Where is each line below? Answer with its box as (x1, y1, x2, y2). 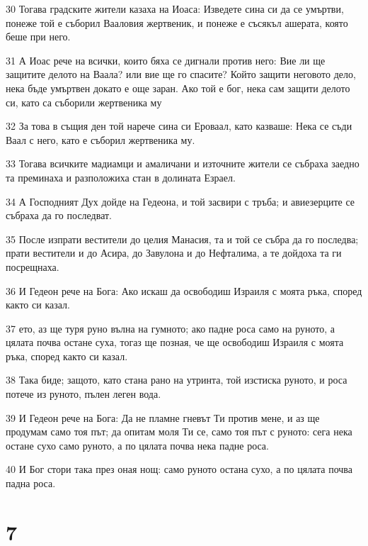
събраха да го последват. (6, 208, 113, 223)
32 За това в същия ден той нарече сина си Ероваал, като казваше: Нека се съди (6, 118, 352, 133)
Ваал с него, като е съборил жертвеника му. (6, 132, 195, 147)
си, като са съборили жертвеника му (6, 94, 162, 109)
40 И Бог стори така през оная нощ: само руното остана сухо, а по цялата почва (6, 462, 352, 477)
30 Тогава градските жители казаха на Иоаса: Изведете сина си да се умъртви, (6, 1, 344, 16)
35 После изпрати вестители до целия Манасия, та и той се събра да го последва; (6, 231, 359, 246)
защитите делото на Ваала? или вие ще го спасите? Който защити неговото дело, (6, 67, 356, 82)
